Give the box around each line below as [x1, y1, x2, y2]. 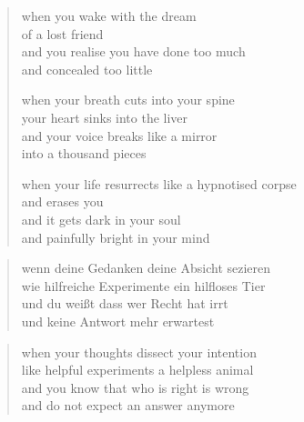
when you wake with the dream [21, 6, 197, 25]
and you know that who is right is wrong [21, 377, 249, 397]
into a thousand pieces [21, 144, 147, 163]
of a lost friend [21, 24, 104, 43]
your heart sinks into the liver [21, 107, 188, 126]
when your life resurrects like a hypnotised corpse [21, 174, 297, 193]
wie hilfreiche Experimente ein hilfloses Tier [21, 276, 266, 295]
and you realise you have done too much [21, 42, 246, 61]
